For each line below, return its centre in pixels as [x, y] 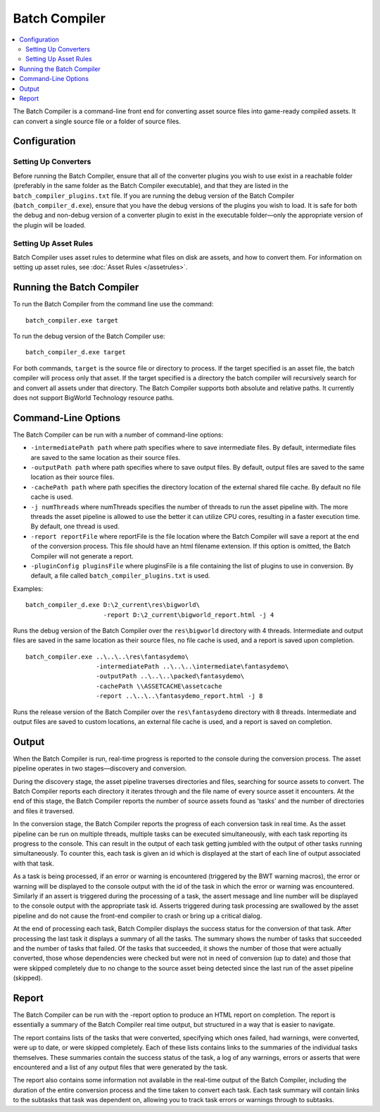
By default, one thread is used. [75, 526]
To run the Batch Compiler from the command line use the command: [113, 304]
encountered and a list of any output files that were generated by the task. [120, 1067]
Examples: [28, 589]
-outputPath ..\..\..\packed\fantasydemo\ [170, 676]
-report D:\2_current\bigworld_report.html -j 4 [189, 615]
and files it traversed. [44, 811]
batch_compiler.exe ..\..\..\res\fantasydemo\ [107, 656]
